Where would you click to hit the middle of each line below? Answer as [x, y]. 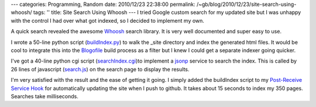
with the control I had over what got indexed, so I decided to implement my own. [108, 20]
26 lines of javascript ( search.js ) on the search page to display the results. [100, 69]
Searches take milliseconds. [44, 96]
